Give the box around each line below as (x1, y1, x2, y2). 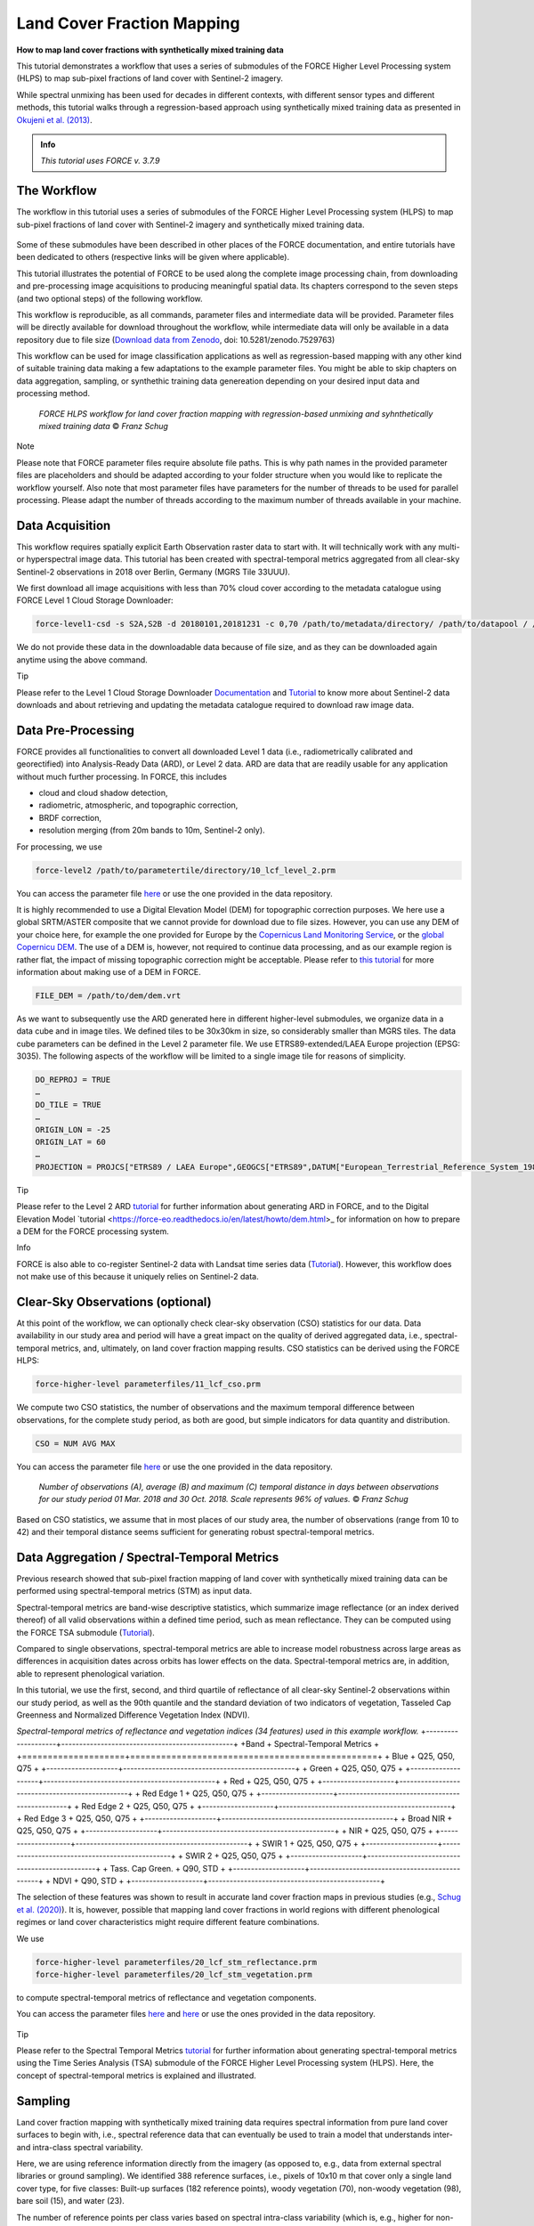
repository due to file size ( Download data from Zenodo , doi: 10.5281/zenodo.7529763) (16, 334, 336, 345)
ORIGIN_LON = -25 (35, 1125, 111, 1134)
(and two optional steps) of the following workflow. (16, 293, 204, 304)
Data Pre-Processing (16, 722, 135, 738)
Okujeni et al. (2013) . (16, 114, 93, 125)
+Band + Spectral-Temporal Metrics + (240, 1738, 380, 1749)
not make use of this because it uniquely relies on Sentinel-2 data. (16, 1271, 259, 1282)
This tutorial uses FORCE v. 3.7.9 (40, 156, 160, 167)
